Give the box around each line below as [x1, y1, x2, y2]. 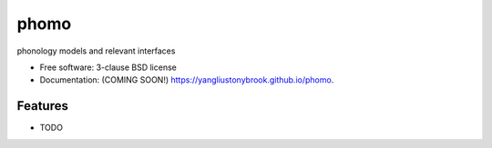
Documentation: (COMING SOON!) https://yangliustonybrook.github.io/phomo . [39, 74, 334, 85]
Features [16, 98, 68, 113]
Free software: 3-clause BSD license [39, 62, 177, 73]
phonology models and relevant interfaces [16, 45, 176, 56]
